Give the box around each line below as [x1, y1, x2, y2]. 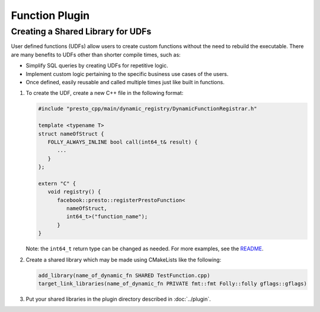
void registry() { [47, 189, 101, 195]
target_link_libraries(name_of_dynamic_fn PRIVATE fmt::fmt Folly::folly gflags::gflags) [38, 280, 308, 287]
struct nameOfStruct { [38, 130, 104, 137]
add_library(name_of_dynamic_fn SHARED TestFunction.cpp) [38, 272, 210, 279]
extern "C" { [38, 180, 76, 187]
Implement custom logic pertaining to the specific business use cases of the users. [25, 70, 229, 77]
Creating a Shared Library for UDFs [11, 26, 152, 37]
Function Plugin [11, 9, 90, 22]
